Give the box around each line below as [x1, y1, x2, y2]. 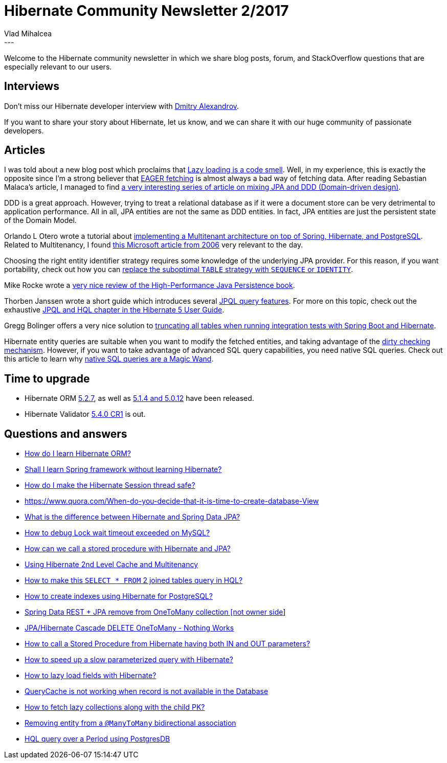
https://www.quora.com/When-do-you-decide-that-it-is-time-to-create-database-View [25, 497, 319, 506]
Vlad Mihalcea [4, 29, 52, 38]
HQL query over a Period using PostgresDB [25, 734, 170, 744]
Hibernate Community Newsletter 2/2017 [4, 2, 289, 19]
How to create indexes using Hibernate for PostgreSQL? [25, 592, 213, 601]
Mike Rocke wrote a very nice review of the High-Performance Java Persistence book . [4, 281, 295, 290]
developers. [4, 126, 44, 135]
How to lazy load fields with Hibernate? [25, 671, 157, 680]
